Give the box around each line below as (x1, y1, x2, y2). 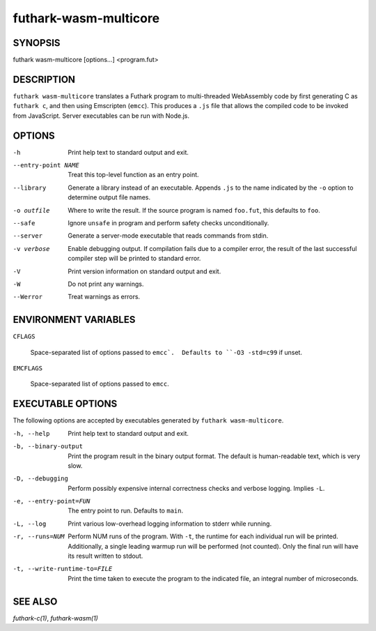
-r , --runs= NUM (13, 533, 65, 540)
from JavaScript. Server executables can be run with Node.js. (13, 112, 190, 120)
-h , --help (13, 429, 50, 437)
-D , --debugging (13, 475, 69, 482)
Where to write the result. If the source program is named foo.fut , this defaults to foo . (68, 206, 320, 214)
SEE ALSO (13, 595, 58, 607)
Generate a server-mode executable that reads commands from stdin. (68, 231, 269, 240)
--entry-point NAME (13, 161, 79, 169)
